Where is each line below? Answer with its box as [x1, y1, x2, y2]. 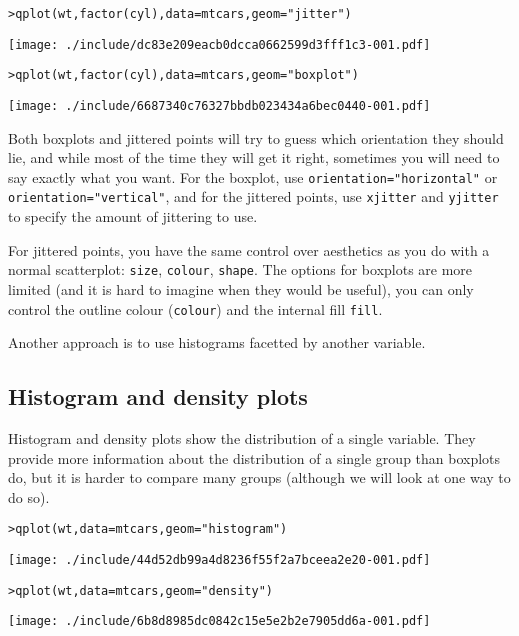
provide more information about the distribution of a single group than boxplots [8, 447, 501, 468]
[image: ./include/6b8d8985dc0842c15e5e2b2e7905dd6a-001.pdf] [8, 614, 431, 629]
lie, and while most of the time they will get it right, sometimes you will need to [8, 147, 500, 168]
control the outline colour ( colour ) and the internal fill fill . [8, 298, 383, 319]
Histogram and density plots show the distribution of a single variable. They [8, 428, 476, 449]
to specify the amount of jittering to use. [8, 206, 258, 227]
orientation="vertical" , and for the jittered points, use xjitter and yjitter [8, 186, 499, 207]
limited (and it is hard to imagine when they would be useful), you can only [8, 278, 474, 299]
